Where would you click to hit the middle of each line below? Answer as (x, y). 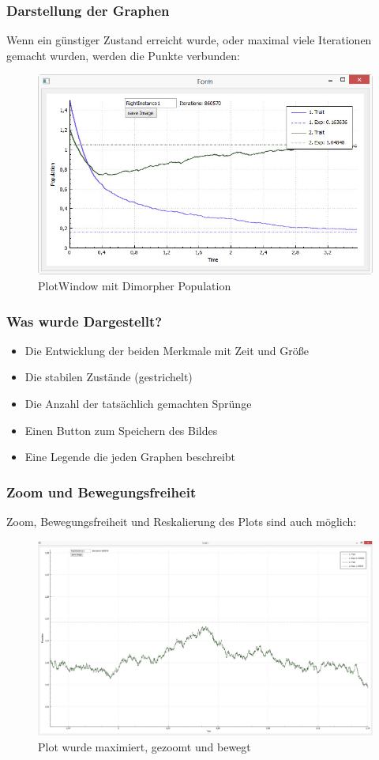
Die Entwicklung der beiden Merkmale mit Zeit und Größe (167, 350)
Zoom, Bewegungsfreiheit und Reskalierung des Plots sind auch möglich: (182, 521)
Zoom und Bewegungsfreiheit (101, 492)
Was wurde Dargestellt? (84, 321)
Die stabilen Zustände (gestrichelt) (109, 377)
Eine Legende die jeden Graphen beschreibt (130, 457)
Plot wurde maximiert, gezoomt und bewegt (144, 746)
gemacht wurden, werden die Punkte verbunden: (123, 55)
